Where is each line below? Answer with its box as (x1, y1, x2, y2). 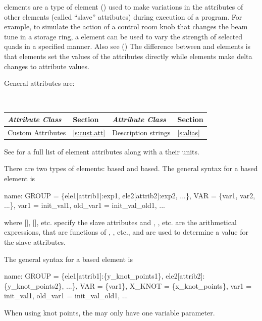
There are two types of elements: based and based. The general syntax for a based (4, 163, 258, 174)
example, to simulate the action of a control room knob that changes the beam (4, 21, 248, 32)
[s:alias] (177, 127, 200, 137)
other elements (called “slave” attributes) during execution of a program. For (4, 11, 242, 22)
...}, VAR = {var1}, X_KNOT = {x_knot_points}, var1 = (66, 280, 252, 291)
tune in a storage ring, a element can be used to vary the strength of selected (4, 31, 243, 41)
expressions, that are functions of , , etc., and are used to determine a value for (4, 227, 248, 237)
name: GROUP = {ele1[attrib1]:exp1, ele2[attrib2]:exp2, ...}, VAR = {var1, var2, (4, 190, 255, 200)
